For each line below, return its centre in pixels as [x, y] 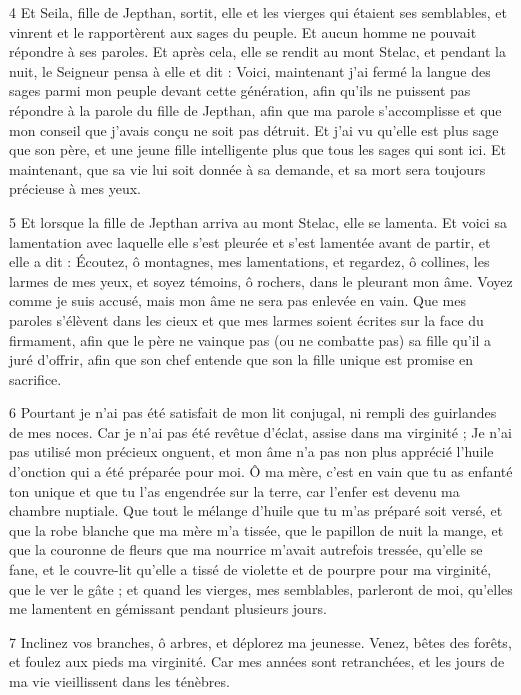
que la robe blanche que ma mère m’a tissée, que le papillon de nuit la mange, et [256, 529]
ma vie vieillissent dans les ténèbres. [119, 681]
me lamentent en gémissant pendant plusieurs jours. [168, 608]
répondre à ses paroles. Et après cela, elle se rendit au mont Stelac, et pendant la [257, 51]
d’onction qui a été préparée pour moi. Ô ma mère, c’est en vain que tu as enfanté [261, 471]
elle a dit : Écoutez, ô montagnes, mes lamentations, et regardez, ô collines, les [249, 261]
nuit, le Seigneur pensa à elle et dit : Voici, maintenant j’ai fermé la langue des [250, 70]
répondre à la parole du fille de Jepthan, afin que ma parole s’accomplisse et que [255, 109]
